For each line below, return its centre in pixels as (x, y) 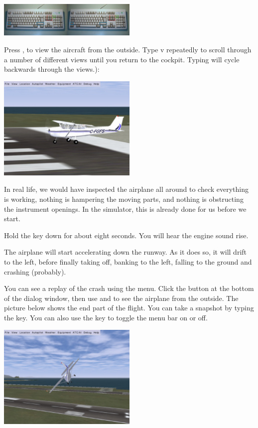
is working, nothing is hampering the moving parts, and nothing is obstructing (124, 199)
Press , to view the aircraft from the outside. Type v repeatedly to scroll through (128, 50)
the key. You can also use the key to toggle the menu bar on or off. (106, 317)
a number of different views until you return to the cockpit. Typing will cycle (122, 59)
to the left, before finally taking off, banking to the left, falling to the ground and (128, 262)
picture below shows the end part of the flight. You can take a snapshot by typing (129, 308)
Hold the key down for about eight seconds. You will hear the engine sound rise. (126, 235)
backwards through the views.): (52, 69)
